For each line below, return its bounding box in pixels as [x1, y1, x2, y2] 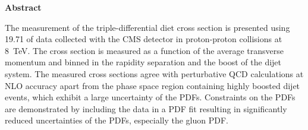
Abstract [5, 1, 42, 13]
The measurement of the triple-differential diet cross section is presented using [5, 21, 290, 33]
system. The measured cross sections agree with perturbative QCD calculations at [5, 67, 304, 80]
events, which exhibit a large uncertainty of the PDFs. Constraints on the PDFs [5, 91, 296, 103]
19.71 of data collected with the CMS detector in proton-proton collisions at [5, 33, 282, 45]
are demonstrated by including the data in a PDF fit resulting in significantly [5, 102, 287, 115]
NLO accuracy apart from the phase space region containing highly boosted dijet [5, 79, 300, 91]
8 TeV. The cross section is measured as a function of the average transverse [5, 44, 284, 56]
